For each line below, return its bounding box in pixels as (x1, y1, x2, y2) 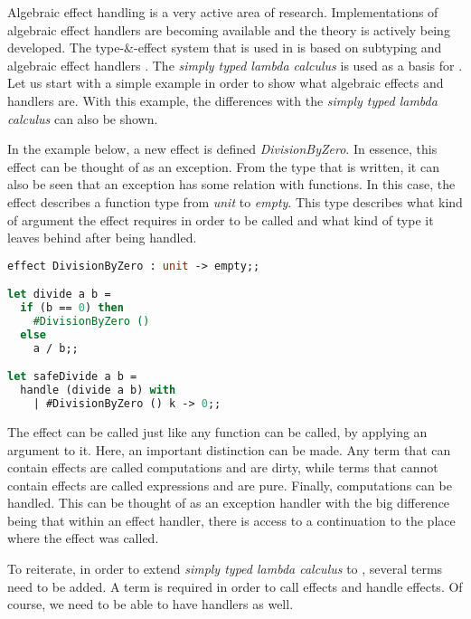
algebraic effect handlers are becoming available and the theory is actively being (7, 20, 450, 39)
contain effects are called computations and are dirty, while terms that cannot (7, 458, 438, 477)
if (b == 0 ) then (20, 301, 124, 315)
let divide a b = (7, 288, 111, 301)
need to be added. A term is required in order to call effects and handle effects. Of (7, 576, 463, 595)
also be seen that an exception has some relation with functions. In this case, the (7, 175, 456, 194)
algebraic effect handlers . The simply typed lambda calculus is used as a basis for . (7, 55, 463, 74)
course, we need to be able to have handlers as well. (7, 595, 294, 614)
